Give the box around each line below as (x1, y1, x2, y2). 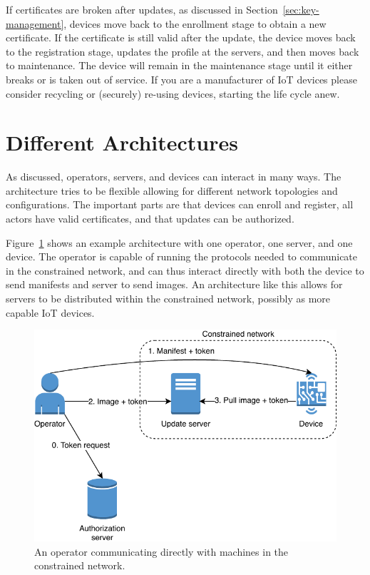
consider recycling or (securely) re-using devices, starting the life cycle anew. (6, 86, 340, 101)
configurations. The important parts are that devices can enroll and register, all (6, 197, 354, 212)
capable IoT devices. (6, 305, 95, 320)
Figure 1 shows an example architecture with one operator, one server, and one (6, 235, 353, 250)
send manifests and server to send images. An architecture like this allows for (6, 277, 343, 292)
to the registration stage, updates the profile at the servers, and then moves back (6, 44, 359, 58)
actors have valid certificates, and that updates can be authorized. (6, 211, 294, 226)
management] (6, 16, 64, 31)
